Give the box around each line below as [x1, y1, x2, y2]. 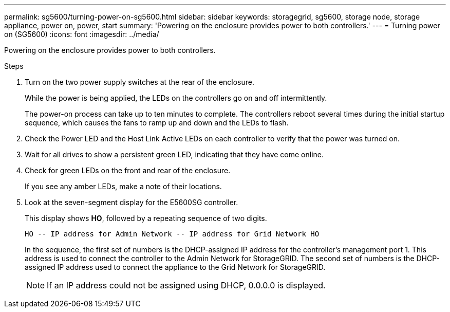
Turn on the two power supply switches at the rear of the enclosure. [25, 78, 255, 86]
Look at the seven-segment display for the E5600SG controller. [25, 198, 238, 207]
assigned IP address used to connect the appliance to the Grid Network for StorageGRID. [25, 263, 326, 271]
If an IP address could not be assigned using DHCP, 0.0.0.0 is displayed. [47, 280, 326, 290]
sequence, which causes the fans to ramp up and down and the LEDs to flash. [25, 118, 289, 127]
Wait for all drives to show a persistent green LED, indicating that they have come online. [25, 150, 324, 159]
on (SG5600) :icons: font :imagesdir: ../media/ [4, 30, 159, 39]
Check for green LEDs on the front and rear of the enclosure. [25, 166, 231, 175]
